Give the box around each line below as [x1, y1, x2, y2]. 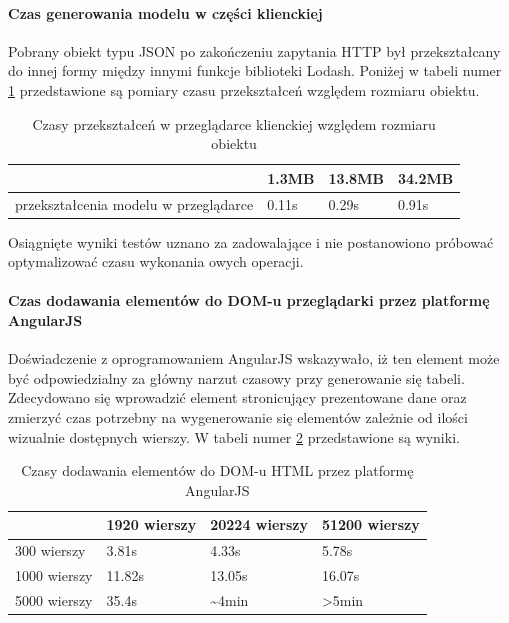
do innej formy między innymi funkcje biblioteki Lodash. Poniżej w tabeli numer [8, 60, 502, 81]
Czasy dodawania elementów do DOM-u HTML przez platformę [21, 460, 414, 481]
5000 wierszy [15, 589, 93, 610]
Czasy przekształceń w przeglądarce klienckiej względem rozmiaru [32, 113, 436, 134]
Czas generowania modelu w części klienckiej [8, 2, 323, 23]
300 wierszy [15, 540, 86, 561]
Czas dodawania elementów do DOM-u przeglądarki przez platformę [8, 290, 490, 311]
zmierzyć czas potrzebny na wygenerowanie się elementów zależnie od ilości [8, 407, 468, 428]
